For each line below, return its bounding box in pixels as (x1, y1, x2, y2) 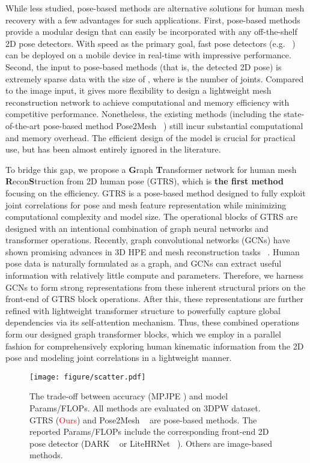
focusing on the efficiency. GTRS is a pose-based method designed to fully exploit (5, 186, 306, 199)
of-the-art (5, 119, 40, 132)
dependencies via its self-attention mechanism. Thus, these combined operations (5, 316, 299, 328)
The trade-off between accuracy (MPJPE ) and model (29, 390, 228, 402)
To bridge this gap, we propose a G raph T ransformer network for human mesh (5, 163, 297, 175)
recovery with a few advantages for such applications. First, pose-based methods (5, 13, 300, 26)
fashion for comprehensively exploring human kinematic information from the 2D (5, 339, 304, 352)
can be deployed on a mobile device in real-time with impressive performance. (5, 49, 291, 61)
